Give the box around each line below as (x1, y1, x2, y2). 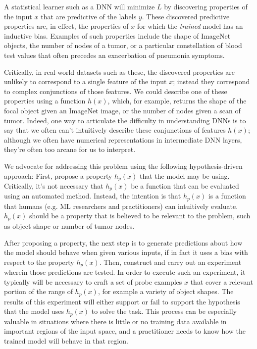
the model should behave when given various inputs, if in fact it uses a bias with (4, 247, 248, 257)
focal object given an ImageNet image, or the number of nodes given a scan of (4, 105, 241, 115)
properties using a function (4, 96, 86, 106)
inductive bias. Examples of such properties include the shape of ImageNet (4, 30, 231, 41)
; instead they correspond (173, 76, 250, 87)
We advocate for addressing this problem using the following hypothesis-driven (4, 160, 243, 171)
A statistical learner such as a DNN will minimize (4, 1, 155, 11)
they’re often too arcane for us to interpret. (4, 144, 136, 154)
